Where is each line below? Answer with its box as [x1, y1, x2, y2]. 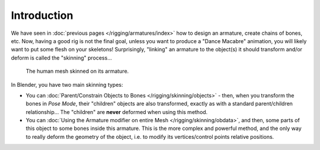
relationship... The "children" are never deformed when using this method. [25, 108, 208, 115]
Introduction [11, 9, 73, 22]
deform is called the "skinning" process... [11, 54, 112, 61]
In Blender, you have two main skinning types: [11, 81, 124, 88]
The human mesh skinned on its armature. [25, 68, 129, 75]
